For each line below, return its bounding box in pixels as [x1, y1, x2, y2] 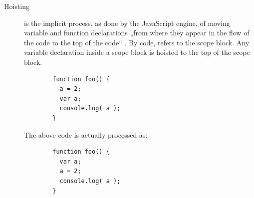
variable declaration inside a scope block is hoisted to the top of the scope [24, 47, 250, 57]
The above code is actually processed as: [24, 129, 148, 140]
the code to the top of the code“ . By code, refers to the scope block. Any [24, 37, 250, 47]
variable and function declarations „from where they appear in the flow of [24, 27, 250, 38]
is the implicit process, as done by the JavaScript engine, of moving [24, 17, 230, 28]
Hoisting [4, 1, 30, 11]
